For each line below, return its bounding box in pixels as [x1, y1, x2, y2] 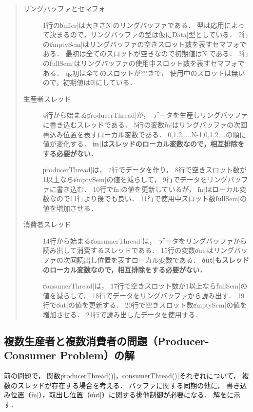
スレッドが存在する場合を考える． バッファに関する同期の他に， [17, 380, 224, 390]
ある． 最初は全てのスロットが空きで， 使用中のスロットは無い [42, 67, 245, 78]
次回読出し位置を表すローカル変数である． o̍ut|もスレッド [63, 255, 249, 265]
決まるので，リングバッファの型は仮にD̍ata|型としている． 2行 [49, 29, 249, 40]
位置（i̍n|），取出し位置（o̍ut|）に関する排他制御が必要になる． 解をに [10, 390, 234, 400]
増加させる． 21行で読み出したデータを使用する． [42, 309, 202, 320]
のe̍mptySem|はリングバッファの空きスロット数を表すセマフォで [42, 39, 247, 49]
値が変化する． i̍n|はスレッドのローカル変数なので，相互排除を [42, 139, 245, 149]
